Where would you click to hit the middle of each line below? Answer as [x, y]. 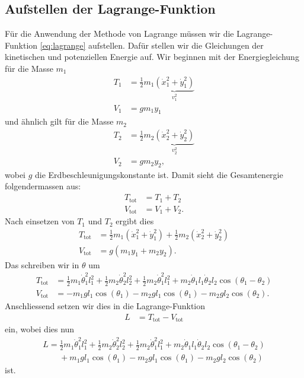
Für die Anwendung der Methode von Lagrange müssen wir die [119, 34]
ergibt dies [135, 221]
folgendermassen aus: [43, 186]
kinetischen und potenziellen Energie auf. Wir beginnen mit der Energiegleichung [152, 57]
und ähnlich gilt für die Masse [59, 121]
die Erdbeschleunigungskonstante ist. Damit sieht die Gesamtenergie [159, 174]
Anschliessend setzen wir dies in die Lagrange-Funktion [105, 305]
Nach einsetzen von [40, 221]
